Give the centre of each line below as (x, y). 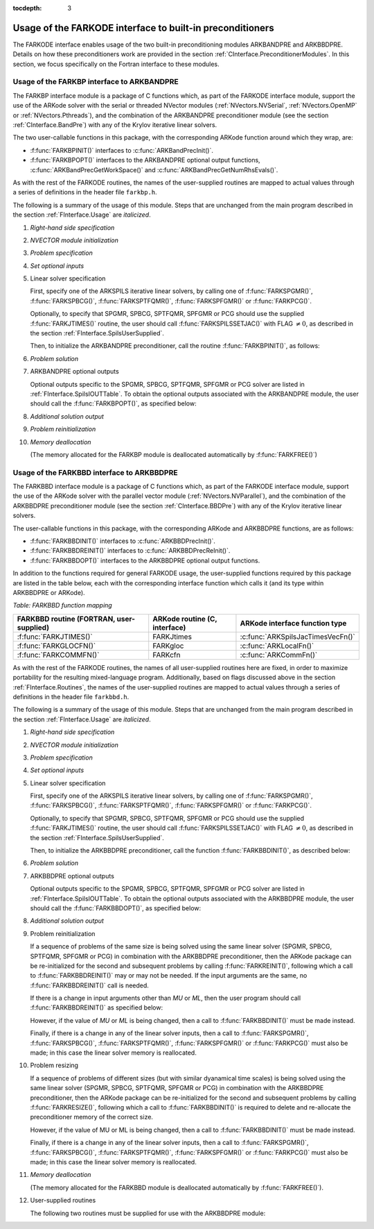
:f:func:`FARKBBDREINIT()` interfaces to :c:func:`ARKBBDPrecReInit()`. (130, 551)
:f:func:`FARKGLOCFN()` (56, 646)
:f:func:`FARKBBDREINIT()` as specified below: (96, 1008)
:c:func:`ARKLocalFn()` (277, 646)
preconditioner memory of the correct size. (92, 1117)
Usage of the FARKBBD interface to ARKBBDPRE (95, 472)
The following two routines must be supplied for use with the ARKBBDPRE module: (148, 1213)
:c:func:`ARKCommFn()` (279, 655)
